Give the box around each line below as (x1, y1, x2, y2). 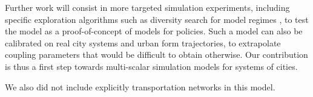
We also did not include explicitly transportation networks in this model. (5, 80, 275, 93)
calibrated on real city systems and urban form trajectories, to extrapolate (5, 36, 281, 49)
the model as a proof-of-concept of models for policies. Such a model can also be (5, 25, 303, 37)
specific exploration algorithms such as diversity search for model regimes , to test (5, 13, 309, 25)
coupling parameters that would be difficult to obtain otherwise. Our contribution (5, 48, 308, 61)
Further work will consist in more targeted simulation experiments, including (5, 1, 290, 13)
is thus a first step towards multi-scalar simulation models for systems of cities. (5, 60, 298, 72)
